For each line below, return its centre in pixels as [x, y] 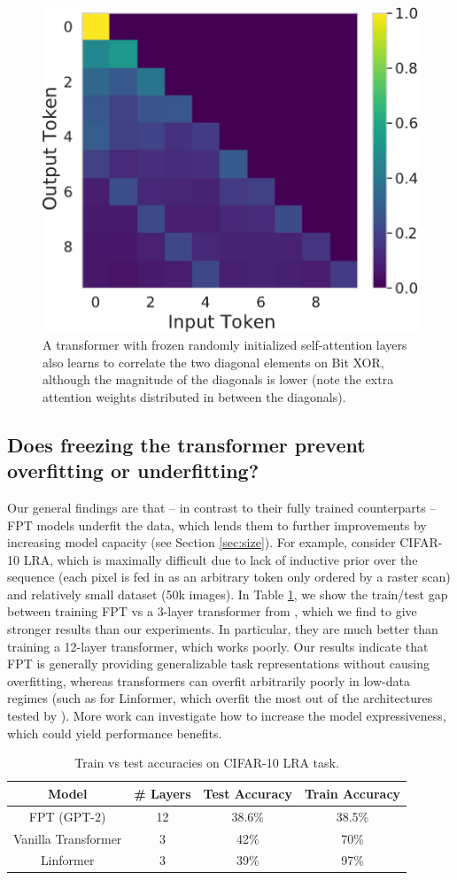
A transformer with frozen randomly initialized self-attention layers [225, 344]
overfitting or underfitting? [133, 471]
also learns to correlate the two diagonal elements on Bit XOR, [213, 362]
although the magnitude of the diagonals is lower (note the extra [218, 379]
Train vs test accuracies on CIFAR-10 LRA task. [207, 763]
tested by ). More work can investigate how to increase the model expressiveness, [227, 716]
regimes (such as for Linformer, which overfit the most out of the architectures [220, 698]
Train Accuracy [352, 793]
